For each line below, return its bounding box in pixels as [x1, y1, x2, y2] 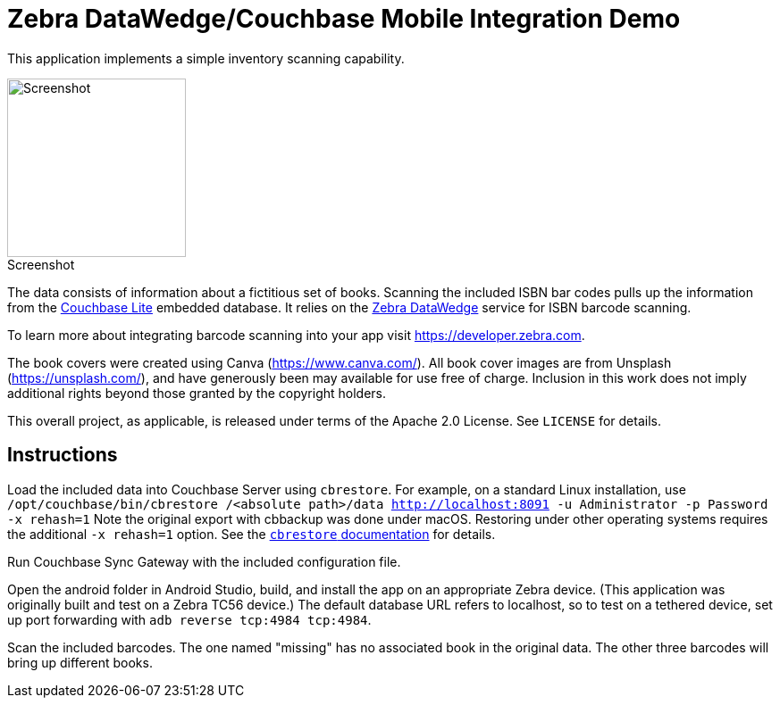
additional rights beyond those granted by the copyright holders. [7, 385, 387, 401]
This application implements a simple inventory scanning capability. [7, 50, 405, 66]
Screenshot [7, 256, 75, 272]
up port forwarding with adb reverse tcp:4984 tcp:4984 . [7, 611, 372, 627]
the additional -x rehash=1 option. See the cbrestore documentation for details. [7, 526, 496, 542]
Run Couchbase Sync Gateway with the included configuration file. [7, 553, 401, 569]
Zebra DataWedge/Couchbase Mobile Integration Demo [7, 4, 681, 34]
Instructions [7, 444, 118, 467]
